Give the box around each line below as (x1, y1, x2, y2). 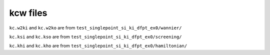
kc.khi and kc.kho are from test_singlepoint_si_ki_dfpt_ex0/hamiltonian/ (9, 43, 187, 49)
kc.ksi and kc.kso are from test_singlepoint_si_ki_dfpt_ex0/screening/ (9, 34, 182, 40)
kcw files (9, 7, 47, 18)
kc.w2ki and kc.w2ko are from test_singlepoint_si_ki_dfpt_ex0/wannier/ (9, 25, 182, 31)
